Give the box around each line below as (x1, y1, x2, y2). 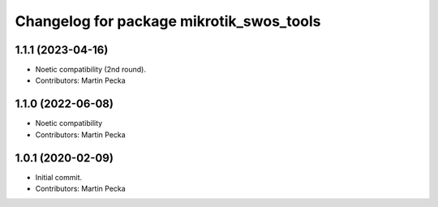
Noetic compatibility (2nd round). (35, 65, 146, 75)
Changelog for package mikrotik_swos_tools (15, 12, 321, 30)
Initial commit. (35, 172, 83, 182)
